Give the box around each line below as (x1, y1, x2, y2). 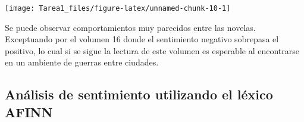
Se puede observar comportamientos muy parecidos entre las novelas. (5, 21, 256, 33)
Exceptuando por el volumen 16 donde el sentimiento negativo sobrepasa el (5, 33, 279, 45)
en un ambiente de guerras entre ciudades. (5, 56, 159, 68)
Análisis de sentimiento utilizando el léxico (5, 85, 273, 104)
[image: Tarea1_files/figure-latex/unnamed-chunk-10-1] (5, 4, 231, 12)
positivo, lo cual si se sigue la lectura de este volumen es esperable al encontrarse (5, 44, 299, 57)
